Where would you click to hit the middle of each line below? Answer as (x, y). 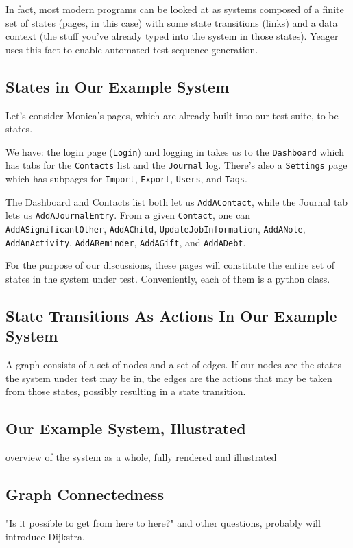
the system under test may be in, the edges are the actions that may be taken (169, 378)
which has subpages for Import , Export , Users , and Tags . (126, 179)
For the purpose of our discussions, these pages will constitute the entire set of (170, 265)
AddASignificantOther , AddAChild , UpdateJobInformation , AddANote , (156, 229)
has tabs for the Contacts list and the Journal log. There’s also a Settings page (176, 165)
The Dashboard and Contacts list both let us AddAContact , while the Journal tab (177, 201)
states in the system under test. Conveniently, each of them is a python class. (168, 278)
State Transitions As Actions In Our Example (171, 315)
